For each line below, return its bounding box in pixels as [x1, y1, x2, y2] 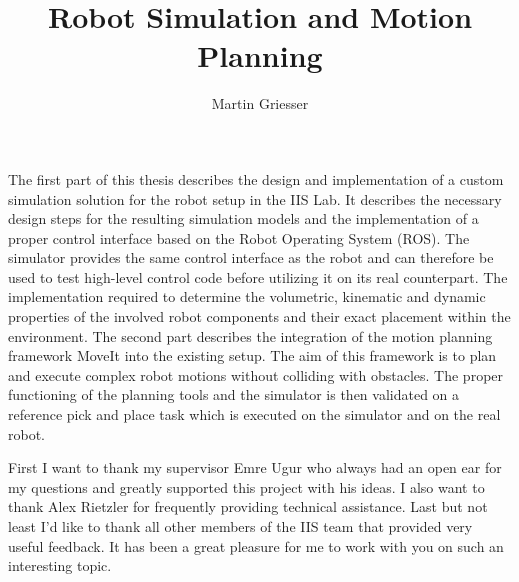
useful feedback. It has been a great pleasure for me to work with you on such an [8, 535, 504, 556]
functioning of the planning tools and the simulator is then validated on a [8, 384, 460, 405]
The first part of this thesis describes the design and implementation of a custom [8, 168, 504, 189]
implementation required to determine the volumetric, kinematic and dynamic [8, 286, 486, 307]
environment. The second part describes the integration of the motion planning [8, 325, 493, 346]
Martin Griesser [211, 93, 309, 114]
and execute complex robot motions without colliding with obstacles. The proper [8, 364, 504, 385]
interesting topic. [8, 555, 112, 576]
